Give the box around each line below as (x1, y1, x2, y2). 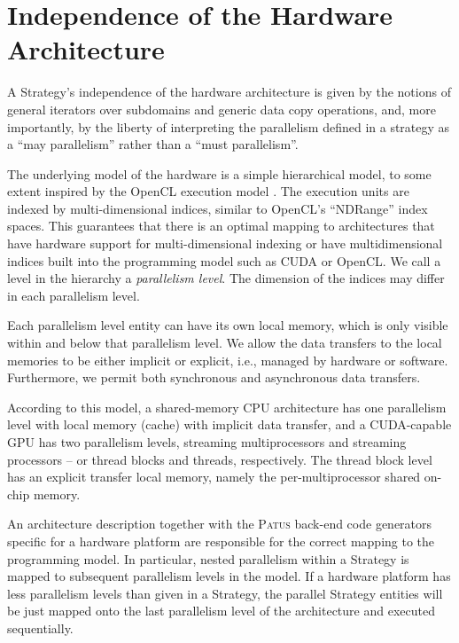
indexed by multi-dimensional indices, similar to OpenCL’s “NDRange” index (7, 199, 428, 217)
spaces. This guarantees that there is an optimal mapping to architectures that (7, 216, 435, 235)
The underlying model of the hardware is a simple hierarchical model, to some (7, 164, 432, 183)
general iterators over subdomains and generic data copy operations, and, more (7, 99, 436, 118)
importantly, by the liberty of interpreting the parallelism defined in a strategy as (7, 117, 450, 136)
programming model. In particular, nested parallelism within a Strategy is (7, 549, 409, 568)
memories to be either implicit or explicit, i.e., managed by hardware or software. (7, 350, 448, 369)
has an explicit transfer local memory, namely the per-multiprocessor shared (7, 467, 421, 486)
